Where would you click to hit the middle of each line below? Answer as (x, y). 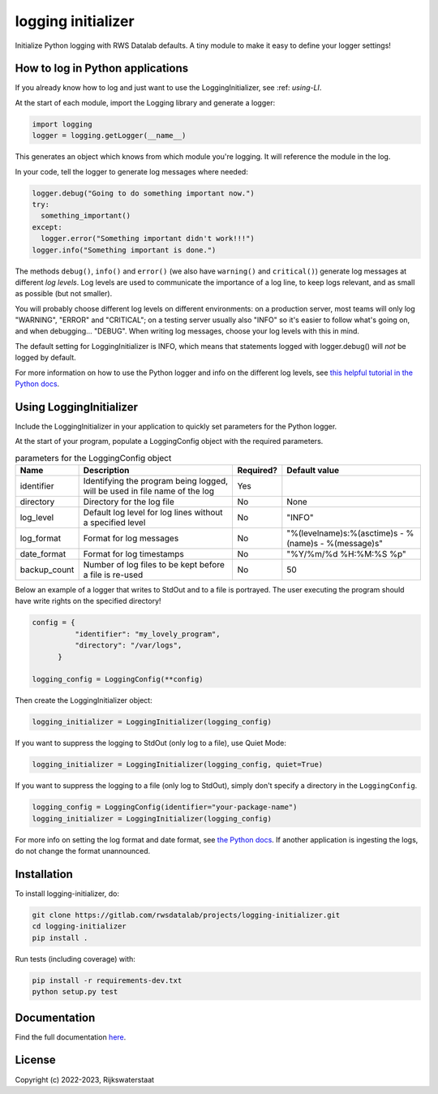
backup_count (47, 570)
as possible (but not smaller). (64, 294)
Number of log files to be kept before (154, 565)
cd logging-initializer (79, 926)
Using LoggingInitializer (76, 407)
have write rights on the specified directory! (88, 601)
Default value (313, 471)
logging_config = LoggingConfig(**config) (118, 679)
